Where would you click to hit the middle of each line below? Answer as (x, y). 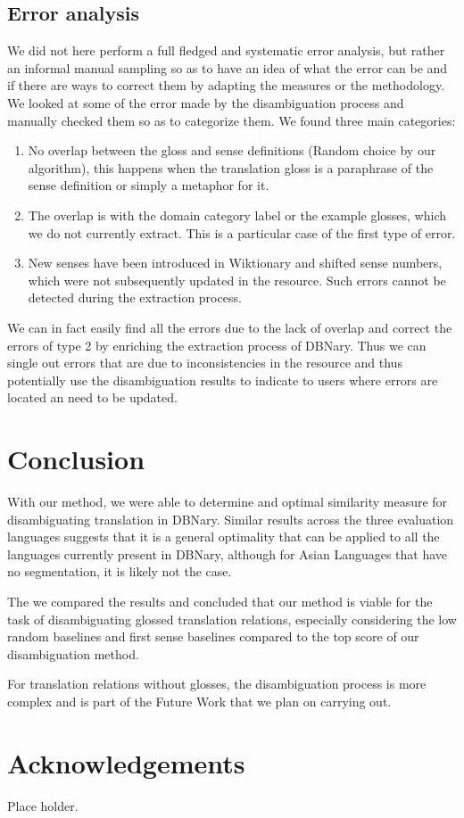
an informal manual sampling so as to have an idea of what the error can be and (228, 67)
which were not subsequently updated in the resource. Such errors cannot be (237, 280)
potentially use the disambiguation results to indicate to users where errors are (223, 380)
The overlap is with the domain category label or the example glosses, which (237, 215)
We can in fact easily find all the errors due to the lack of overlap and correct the (230, 327)
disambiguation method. (73, 653)
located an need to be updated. (92, 397)
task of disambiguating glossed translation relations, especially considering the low (232, 619)
